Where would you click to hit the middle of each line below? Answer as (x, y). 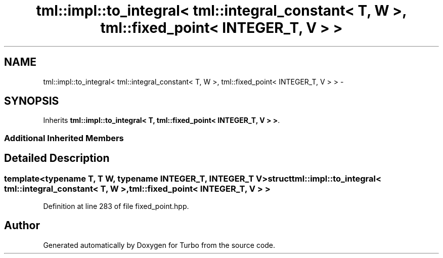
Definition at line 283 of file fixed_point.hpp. (116, 206)
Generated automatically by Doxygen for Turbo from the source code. (159, 245)
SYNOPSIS (32, 101)
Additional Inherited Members (64, 138)
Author (22, 226)
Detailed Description (57, 158)
